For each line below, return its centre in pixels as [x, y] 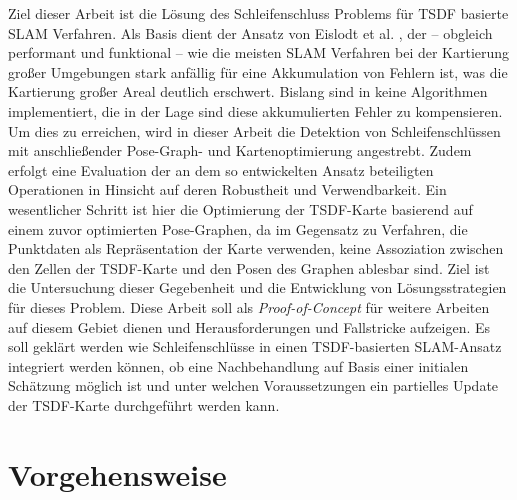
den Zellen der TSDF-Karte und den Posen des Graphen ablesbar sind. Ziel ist [249, 267]
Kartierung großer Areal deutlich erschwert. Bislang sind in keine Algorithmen [248, 91]
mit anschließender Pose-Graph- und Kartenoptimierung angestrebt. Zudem [240, 150]
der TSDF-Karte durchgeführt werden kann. [144, 404]
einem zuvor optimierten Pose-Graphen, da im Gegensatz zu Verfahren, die [238, 228]
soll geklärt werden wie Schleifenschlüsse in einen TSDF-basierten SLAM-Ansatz [255, 346]
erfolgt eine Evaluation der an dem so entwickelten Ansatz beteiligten [221, 169]
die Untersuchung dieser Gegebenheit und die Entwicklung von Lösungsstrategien [257, 287]
